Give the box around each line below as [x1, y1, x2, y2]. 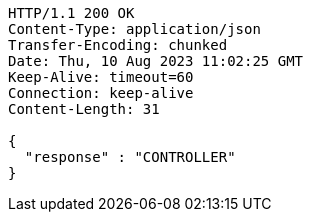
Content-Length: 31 [8, 101, 160, 117]
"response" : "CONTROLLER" [24, 149, 236, 165]
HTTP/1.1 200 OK [8, 5, 135, 21]
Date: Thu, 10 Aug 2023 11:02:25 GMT [8, 53, 304, 69]
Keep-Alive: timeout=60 [8, 69, 194, 85]
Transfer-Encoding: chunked [8, 37, 228, 53]
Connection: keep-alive [8, 85, 194, 101]
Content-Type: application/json [8, 21, 261, 37]
